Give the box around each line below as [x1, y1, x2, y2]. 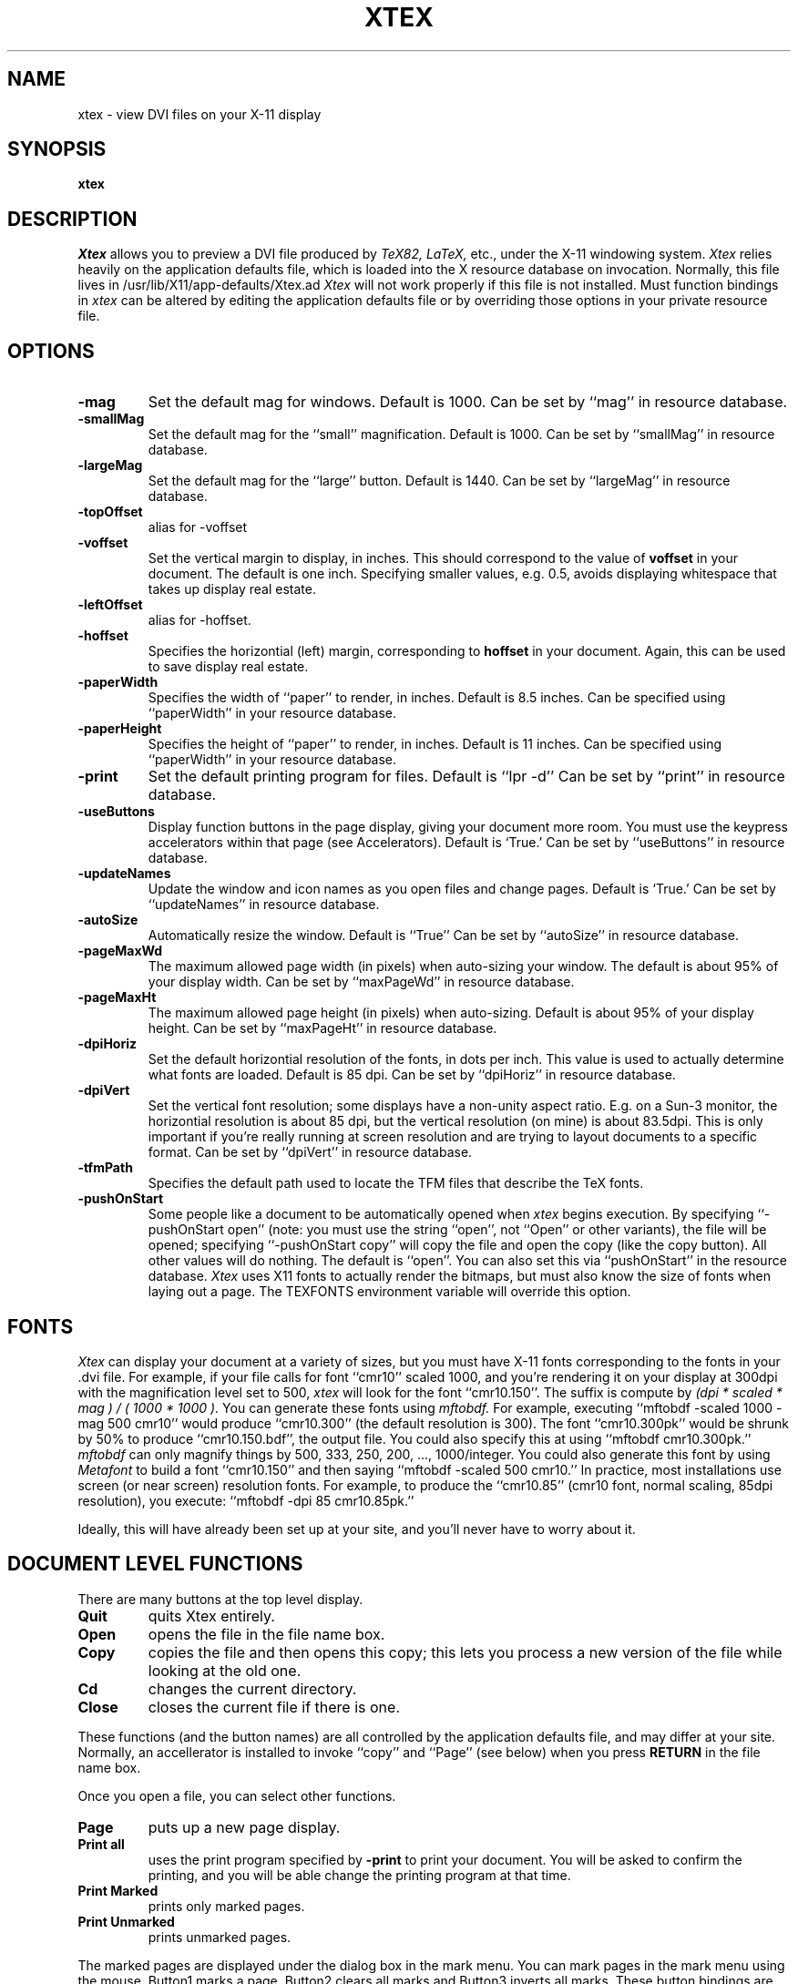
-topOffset [77, 504, 143, 520]
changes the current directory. [148, 1679, 357, 1698]
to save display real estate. [148, 659, 309, 675]
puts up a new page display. [148, 1817, 341, 1836]
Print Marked [77, 1882, 159, 1898]
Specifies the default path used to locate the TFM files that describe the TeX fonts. [148, 1175, 644, 1191]
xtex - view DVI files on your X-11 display [77, 106, 322, 122]
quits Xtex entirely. [148, 1606, 275, 1625]
